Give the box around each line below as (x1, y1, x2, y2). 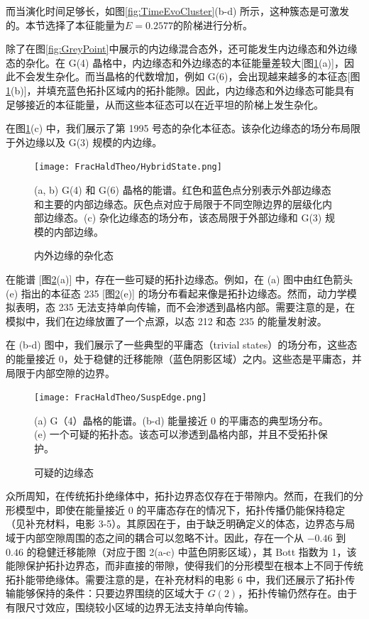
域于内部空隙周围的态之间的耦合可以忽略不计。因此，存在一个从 (6, 530, 304, 544)
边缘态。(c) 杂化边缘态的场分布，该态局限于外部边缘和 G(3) (43, 210, 322, 225)
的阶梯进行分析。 (172, 17, 253, 32)
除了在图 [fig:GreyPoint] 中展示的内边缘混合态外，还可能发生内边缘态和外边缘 (6, 41, 358, 56)
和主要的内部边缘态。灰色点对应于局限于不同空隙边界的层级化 (34, 196, 322, 211)
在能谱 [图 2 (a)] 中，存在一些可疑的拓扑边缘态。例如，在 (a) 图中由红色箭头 (6, 271, 353, 286)
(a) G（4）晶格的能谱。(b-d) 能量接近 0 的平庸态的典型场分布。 (34, 412, 329, 427)
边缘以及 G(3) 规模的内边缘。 (25, 134, 163, 149)
